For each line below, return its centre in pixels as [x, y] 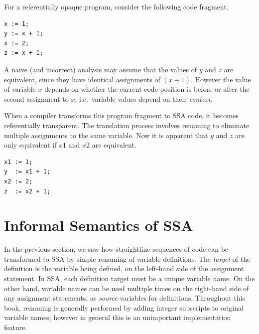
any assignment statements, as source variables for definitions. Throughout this [125, 298]
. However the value [221, 79]
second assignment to [36, 98]
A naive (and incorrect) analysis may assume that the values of [100, 69]
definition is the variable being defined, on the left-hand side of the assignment [124, 268]
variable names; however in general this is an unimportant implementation [118, 317]
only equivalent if [30, 145]
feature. [16, 327]
